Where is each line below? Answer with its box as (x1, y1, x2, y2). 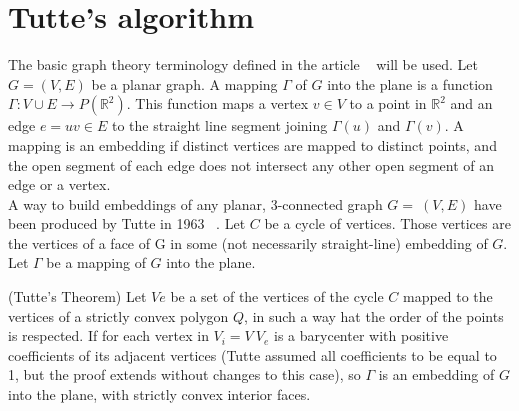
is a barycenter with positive (274, 325, 449, 346)
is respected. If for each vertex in (8, 325, 209, 346)
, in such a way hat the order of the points (244, 305, 504, 326)
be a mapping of (46, 252, 146, 273)
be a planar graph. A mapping (91, 73, 278, 94)
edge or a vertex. (8, 174, 111, 195)
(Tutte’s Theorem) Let (8, 286, 147, 307)
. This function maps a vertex (126, 93, 309, 114)
